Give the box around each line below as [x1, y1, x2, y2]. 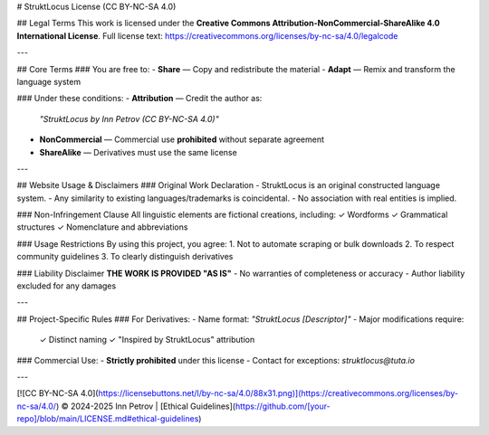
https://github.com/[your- [235, 401, 331, 411]
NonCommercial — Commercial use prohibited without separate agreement [39, 134, 325, 145]
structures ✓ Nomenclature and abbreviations [16, 222, 188, 232]
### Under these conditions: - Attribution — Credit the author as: [16, 93, 263, 104]
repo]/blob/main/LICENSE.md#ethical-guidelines [16, 413, 199, 424]
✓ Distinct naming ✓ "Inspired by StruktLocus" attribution [39, 335, 255, 345]
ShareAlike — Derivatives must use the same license [39, 147, 237, 157]
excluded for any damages [16, 280, 117, 291]
